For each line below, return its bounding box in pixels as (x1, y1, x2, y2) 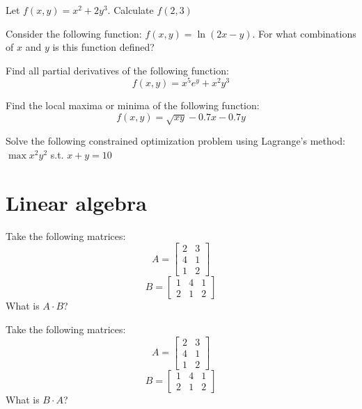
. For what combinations (252, 26, 356, 40)
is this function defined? (52, 40, 155, 54)
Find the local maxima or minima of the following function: (6, 98, 260, 113)
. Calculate (107, 3, 154, 17)
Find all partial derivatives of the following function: (6, 63, 229, 77)
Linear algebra (6, 188, 147, 216)
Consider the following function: (6, 26, 142, 40)
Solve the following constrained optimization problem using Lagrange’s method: (6, 134, 345, 148)
